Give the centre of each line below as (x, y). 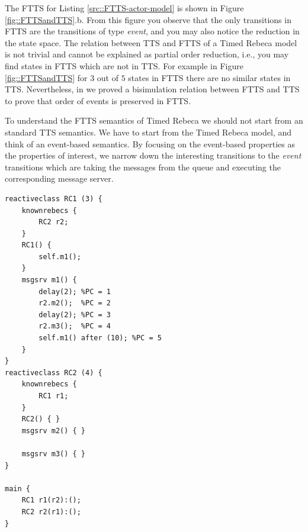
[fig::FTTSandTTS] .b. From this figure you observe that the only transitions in (148, 19)
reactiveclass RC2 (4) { (54, 373)
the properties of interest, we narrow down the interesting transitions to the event (153, 155)
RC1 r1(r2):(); (51, 500)
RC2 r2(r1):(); (51, 512)
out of (108, 77)
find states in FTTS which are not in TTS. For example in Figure (124, 65)
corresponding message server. (59, 178)
